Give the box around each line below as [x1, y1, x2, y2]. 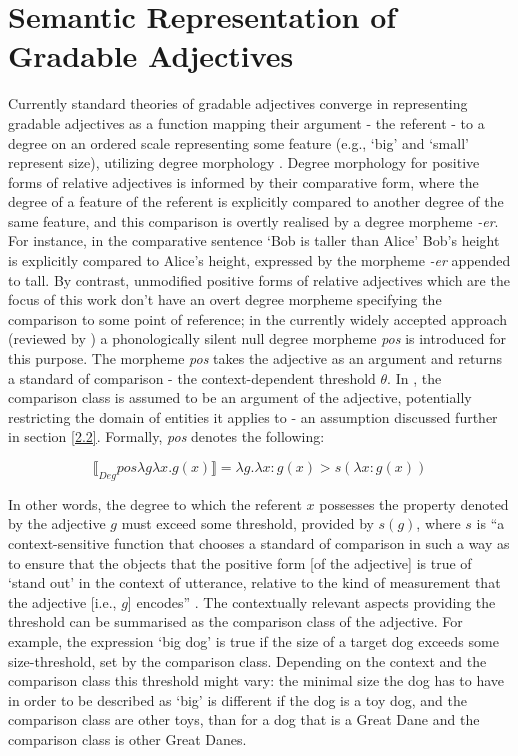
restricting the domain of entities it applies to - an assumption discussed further [8, 406, 498, 427]
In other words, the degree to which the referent [8, 493, 302, 514]
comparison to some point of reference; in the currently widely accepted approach [8, 308, 507, 329]
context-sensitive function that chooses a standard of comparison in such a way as [8, 532, 510, 553]
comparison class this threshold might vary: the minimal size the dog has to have [8, 670, 505, 691]
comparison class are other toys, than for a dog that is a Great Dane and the [8, 709, 480, 730]
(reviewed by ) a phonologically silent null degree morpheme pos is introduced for [8, 328, 507, 349]
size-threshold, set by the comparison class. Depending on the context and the [8, 650, 487, 671]
